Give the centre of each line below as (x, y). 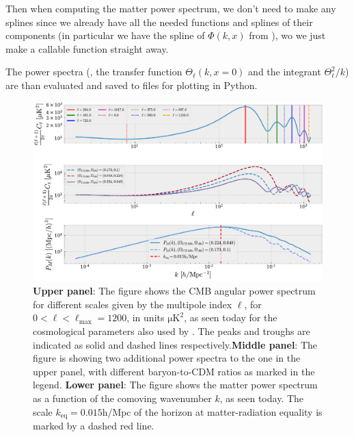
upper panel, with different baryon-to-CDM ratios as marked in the (174, 371)
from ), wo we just (287, 35)
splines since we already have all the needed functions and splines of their (159, 22)
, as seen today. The (262, 398)
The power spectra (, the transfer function (94, 72)
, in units (146, 317)
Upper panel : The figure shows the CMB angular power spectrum (174, 291)
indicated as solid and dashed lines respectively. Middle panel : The (175, 344)
